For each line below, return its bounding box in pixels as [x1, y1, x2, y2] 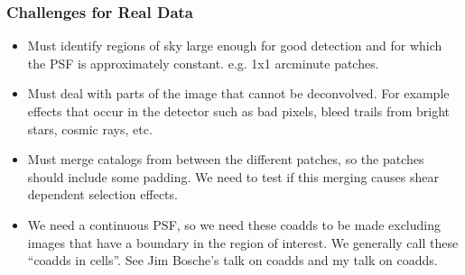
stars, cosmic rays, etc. [27, 119, 153, 138]
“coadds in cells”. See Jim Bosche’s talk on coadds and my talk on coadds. [27, 251, 438, 270]
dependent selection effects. [27, 185, 178, 204]
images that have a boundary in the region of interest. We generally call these [27, 233, 459, 252]
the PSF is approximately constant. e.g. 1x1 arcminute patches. [27, 53, 379, 72]
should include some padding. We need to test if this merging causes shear [27, 167, 440, 186]
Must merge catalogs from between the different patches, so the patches [27, 150, 424, 169]
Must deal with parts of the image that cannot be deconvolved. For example [27, 84, 450, 103]
